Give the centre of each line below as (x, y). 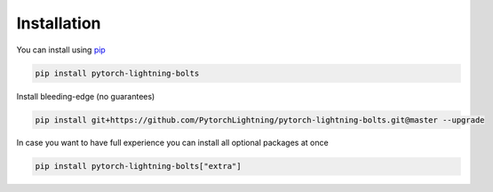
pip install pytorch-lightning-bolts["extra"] (138, 166)
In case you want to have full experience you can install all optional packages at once (172, 143)
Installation (59, 23)
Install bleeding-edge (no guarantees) (86, 96)
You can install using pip (61, 50)
